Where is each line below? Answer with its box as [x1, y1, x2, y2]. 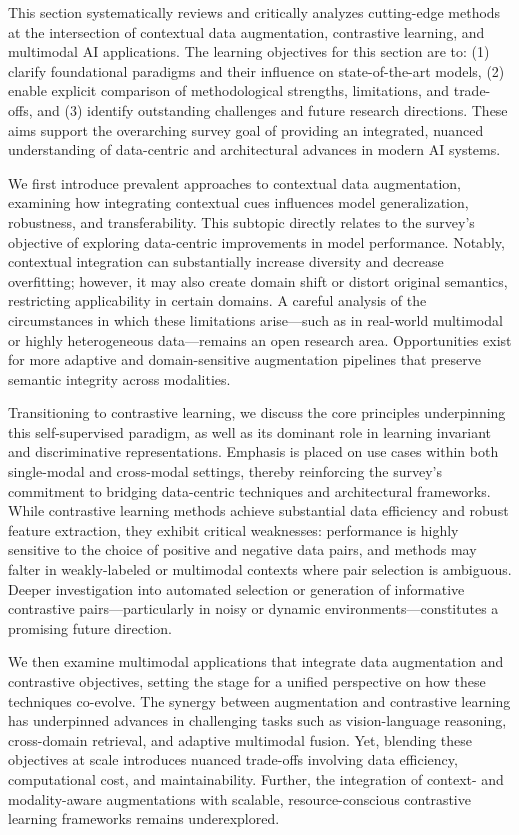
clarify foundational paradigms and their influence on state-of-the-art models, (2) [8, 60, 505, 81]
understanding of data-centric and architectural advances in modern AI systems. [8, 139, 501, 160]
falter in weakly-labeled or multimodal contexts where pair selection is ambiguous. [8, 559, 512, 580]
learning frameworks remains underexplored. [8, 808, 280, 829]
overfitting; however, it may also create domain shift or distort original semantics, [8, 270, 508, 291]
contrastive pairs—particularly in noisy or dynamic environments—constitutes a [8, 598, 499, 619]
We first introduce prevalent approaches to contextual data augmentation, [8, 172, 461, 193]
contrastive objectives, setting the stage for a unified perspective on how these [8, 671, 486, 691]
